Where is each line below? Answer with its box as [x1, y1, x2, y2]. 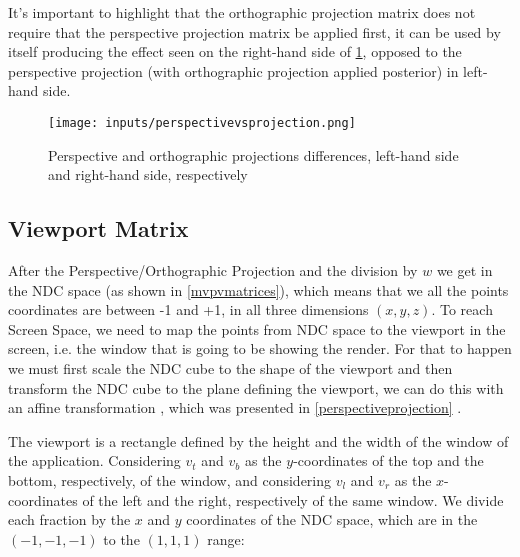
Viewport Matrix [8, 213, 189, 244]
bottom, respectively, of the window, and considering [8, 469, 332, 490]
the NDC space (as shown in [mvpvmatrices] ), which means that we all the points [8, 279, 509, 300]
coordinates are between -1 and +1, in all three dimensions [8, 299, 369, 320]
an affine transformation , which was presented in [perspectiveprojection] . [8, 397, 462, 418]
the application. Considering [8, 450, 181, 471]
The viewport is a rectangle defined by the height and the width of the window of [8, 430, 509, 451]
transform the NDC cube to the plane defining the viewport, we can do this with [8, 377, 504, 398]
